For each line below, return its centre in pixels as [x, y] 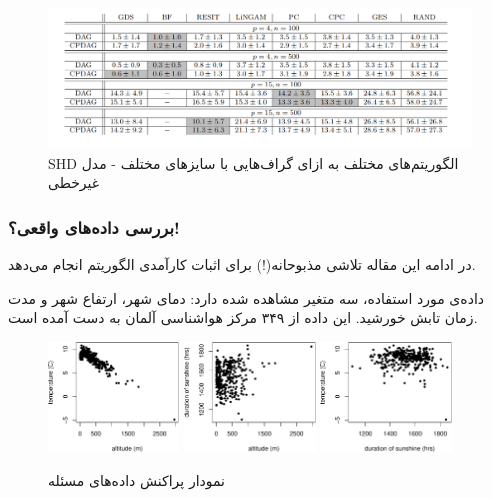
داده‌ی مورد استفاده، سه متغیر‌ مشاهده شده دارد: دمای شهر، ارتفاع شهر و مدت [246, 297]
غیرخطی [74, 182]
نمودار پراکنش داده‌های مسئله [136, 479]
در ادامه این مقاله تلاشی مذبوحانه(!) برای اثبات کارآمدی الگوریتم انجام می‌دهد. [242, 264]
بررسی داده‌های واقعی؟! [94, 226]
